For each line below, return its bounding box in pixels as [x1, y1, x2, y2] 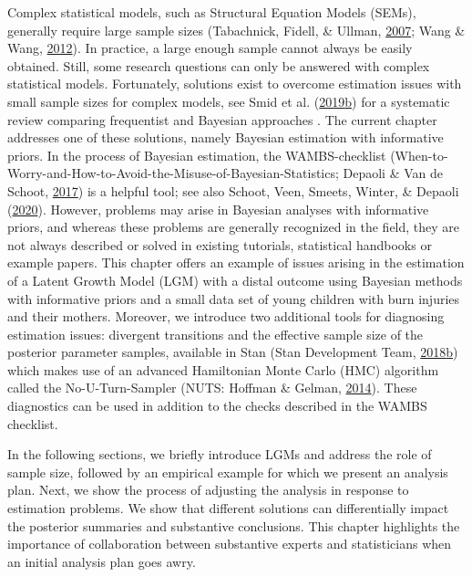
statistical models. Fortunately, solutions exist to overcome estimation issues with [7, 74, 462, 93]
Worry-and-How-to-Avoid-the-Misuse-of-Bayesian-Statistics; [7, 163, 339, 183]
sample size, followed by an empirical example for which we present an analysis [7, 462, 448, 481]
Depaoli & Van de [343, 163, 444, 183]
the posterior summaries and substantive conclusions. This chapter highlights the [7, 516, 460, 535]
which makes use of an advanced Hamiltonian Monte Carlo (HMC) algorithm [7, 360, 439, 379]
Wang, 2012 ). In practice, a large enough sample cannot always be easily [7, 38, 413, 58]
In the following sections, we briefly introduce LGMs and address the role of [7, 445, 432, 464]
